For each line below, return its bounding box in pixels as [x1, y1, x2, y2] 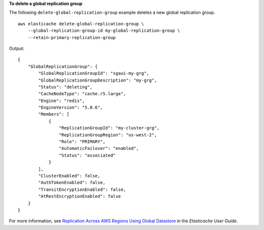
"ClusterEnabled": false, [38, 173, 100, 178]
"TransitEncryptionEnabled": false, [38, 187, 127, 192]
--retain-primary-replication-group [27, 35, 116, 40]
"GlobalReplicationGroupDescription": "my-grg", [38, 77, 157, 83]
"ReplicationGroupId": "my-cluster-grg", [59, 125, 160, 131]
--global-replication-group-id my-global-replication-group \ [27, 28, 180, 34]
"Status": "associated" [59, 152, 116, 158]
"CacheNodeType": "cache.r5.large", [38, 91, 127, 97]
